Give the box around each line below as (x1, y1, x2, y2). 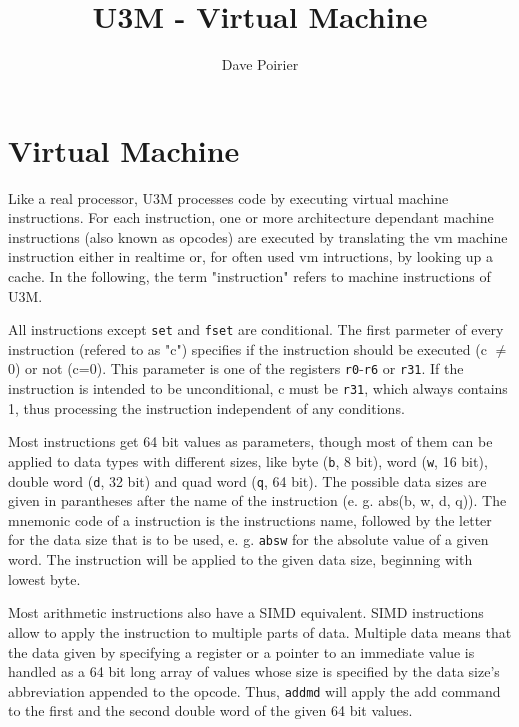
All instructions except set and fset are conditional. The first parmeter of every (8, 319, 504, 340)
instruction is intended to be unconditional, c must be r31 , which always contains (8, 378, 508, 399)
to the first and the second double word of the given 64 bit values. (8, 700, 413, 721)
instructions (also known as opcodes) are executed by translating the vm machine (8, 226, 508, 247)
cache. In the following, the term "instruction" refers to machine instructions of (8, 266, 491, 287)
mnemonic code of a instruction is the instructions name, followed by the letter (8, 509, 492, 530)
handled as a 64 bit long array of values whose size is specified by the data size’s (8, 661, 500, 682)
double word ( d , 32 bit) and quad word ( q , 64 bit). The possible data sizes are (8, 470, 487, 491)
